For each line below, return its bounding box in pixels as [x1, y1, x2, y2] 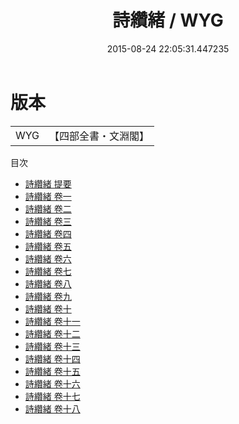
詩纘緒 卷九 [24, 290, 72, 302]
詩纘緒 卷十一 [24, 315, 81, 327]
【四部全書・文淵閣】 [49, 129, 150, 143]
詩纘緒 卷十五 [24, 365, 81, 377]
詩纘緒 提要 [24, 177, 72, 190]
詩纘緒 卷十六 [24, 377, 81, 390]
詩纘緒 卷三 [24, 215, 72, 227]
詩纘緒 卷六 [24, 252, 72, 265]
